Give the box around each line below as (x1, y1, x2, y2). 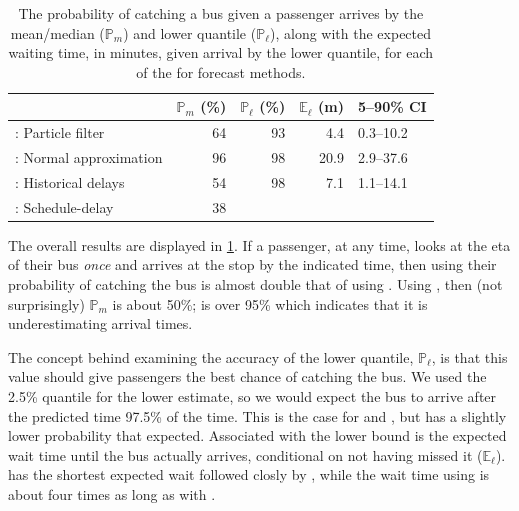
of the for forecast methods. (136, 61, 306, 82)
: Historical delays (15, 171, 125, 192)
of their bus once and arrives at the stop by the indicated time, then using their (8, 254, 497, 275)
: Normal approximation (15, 147, 163, 168)
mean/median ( (10, 22, 105, 43)
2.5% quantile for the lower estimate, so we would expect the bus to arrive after (8, 386, 497, 406)
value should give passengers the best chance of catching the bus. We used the (8, 366, 487, 387)
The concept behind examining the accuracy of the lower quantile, (8, 346, 414, 367)
